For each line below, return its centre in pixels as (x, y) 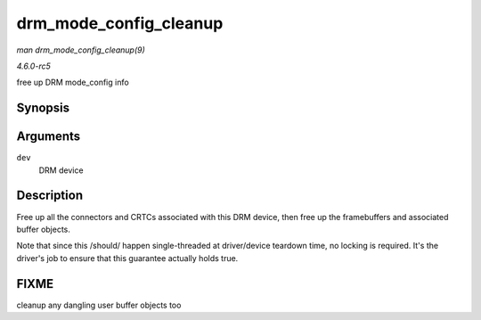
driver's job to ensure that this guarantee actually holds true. (127, 258)
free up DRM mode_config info (73, 82)
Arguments (49, 137)
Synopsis (43, 108)
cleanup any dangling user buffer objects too (99, 305)
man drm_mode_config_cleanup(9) (81, 50)
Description (50, 196)
